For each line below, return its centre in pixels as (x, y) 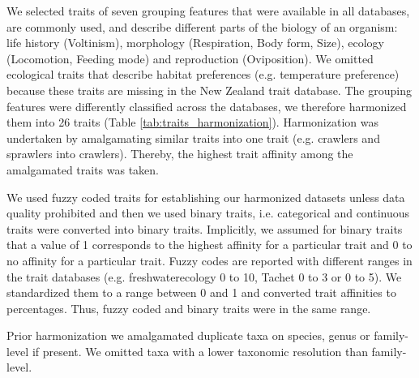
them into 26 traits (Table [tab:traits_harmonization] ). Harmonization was (192, 122)
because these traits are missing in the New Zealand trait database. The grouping (209, 90)
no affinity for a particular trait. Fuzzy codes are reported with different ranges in (209, 260)
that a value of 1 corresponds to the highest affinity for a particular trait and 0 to (209, 245)
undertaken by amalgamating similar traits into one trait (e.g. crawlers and (193, 137)
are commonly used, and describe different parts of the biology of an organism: (202, 26)
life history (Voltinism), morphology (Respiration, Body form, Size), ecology (195, 43)
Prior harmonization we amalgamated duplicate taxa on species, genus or (188, 335)
